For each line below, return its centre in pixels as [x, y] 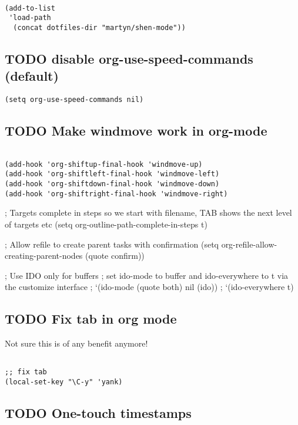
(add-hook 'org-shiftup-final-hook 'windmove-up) [104, 164]
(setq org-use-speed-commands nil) [74, 100]
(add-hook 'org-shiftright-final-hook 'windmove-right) [116, 194]
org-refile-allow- [249, 244]
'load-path [30, 18]
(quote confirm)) [115, 256]
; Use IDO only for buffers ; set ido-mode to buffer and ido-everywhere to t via [147, 275]
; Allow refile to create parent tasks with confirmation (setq [112, 244]
